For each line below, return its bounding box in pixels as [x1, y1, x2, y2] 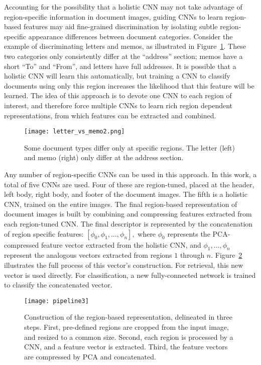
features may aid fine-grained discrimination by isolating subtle [23, 21, 218, 32]
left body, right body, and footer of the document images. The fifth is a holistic [4, 189, 247, 199]
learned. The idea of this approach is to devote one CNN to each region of [4, 90, 232, 101]
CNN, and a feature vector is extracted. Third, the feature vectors [24, 341, 228, 352]
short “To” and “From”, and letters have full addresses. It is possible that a [4, 60, 236, 71]
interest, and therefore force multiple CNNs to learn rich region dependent [4, 100, 233, 110]
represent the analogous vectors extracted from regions [4, 250, 172, 260]
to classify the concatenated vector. [4, 279, 112, 290]
